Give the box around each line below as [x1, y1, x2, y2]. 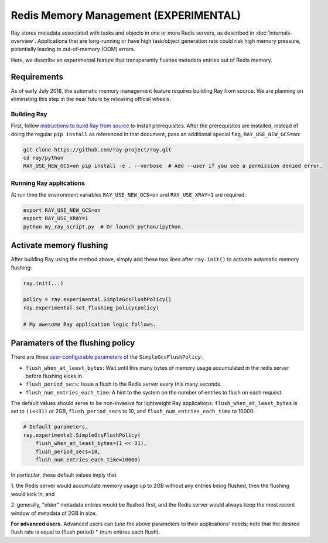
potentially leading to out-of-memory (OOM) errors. [11, 46, 135, 53]
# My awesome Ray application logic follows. [23, 321, 156, 328]
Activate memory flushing [11, 241, 108, 251]
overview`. [11, 37, 36, 44]
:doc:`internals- [255, 29, 293, 36]
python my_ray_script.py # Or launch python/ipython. [23, 223, 184, 230]
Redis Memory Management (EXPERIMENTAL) [11, 9, 241, 22]
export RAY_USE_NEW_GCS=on [23, 207, 101, 214]
